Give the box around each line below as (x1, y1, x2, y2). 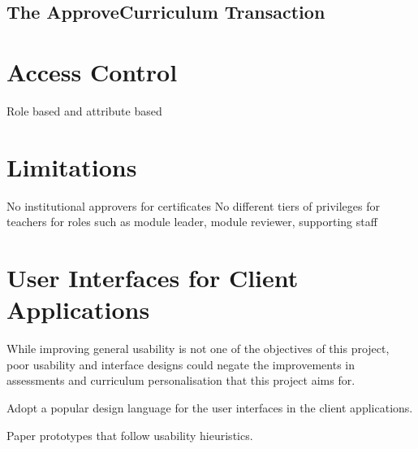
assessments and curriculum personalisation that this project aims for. (6, 372, 356, 389)
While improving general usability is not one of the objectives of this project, (6, 340, 390, 357)
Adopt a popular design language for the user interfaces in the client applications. (6, 399, 413, 416)
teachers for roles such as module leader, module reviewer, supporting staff (6, 213, 377, 230)
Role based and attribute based (6, 102, 162, 119)
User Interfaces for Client (6, 261, 299, 294)
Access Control (6, 54, 178, 88)
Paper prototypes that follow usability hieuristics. (6, 426, 253, 443)
